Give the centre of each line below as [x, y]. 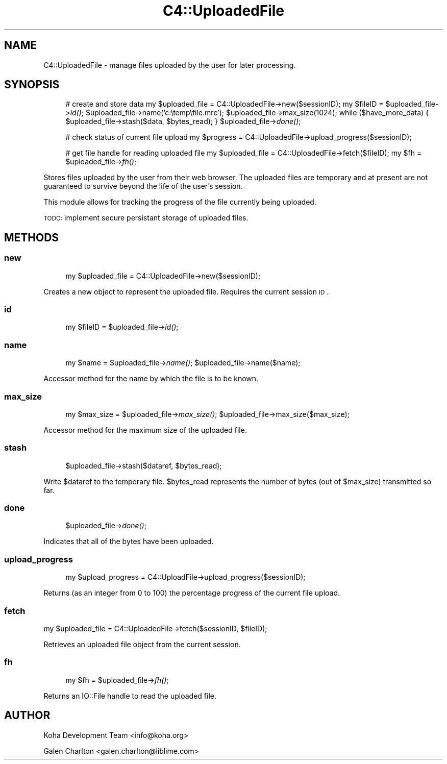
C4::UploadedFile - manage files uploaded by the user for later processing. [170, 65]
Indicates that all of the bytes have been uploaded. [129, 541]
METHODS [32, 237]
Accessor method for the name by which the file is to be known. [151, 379]
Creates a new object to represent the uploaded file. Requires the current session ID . [186, 291]
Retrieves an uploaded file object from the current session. [142, 644]
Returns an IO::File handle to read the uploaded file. [130, 696]
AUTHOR [27, 716]
